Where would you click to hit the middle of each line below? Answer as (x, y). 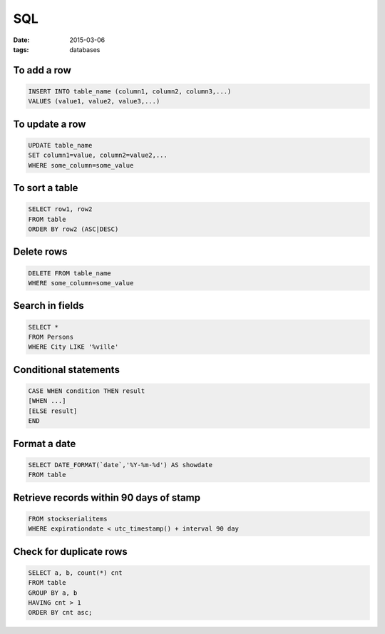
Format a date (45, 443)
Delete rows (40, 252)
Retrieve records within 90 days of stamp (107, 497)
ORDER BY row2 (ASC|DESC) (73, 229)
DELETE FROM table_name (70, 273)
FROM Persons (51, 337)
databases (85, 49)
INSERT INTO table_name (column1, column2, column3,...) (130, 91)
